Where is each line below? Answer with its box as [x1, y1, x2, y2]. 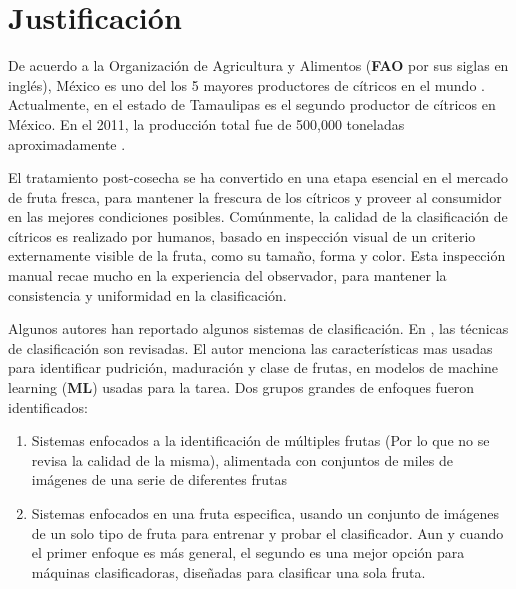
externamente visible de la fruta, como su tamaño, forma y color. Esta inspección [8, 245, 506, 266]
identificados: [8, 396, 88, 417]
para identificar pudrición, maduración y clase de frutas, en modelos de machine [8, 357, 499, 378]
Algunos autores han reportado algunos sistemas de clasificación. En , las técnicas [8, 318, 509, 339]
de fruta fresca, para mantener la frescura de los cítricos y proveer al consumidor [8, 186, 502, 207]
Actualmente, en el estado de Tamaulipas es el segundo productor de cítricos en [8, 94, 496, 115]
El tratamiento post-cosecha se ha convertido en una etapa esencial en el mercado [8, 167, 508, 188]
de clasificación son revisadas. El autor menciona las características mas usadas [8, 337, 493, 358]
